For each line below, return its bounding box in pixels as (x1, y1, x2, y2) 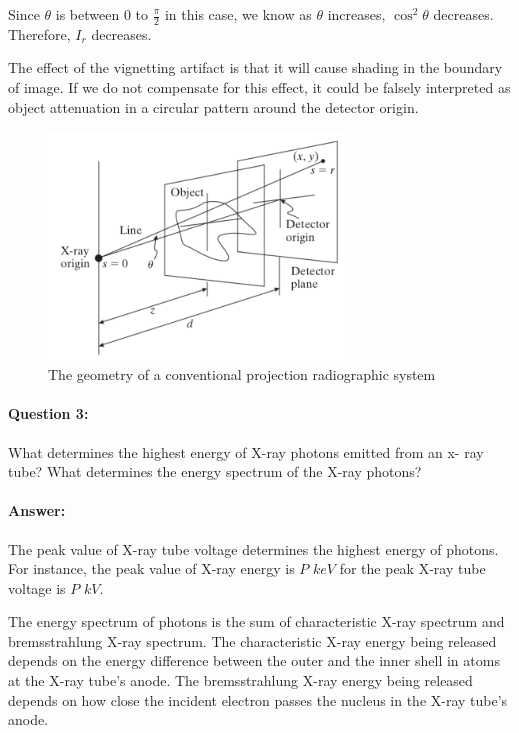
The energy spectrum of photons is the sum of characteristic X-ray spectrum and (8, 611, 505, 632)
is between (55, 4, 120, 24)
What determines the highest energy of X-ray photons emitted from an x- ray (8, 441, 484, 462)
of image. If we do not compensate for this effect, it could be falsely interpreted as (8, 77, 511, 98)
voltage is (8, 577, 66, 598)
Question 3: (8, 403, 89, 424)
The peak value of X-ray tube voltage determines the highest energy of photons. (8, 538, 499, 559)
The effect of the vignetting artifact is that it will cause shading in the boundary (8, 57, 503, 78)
